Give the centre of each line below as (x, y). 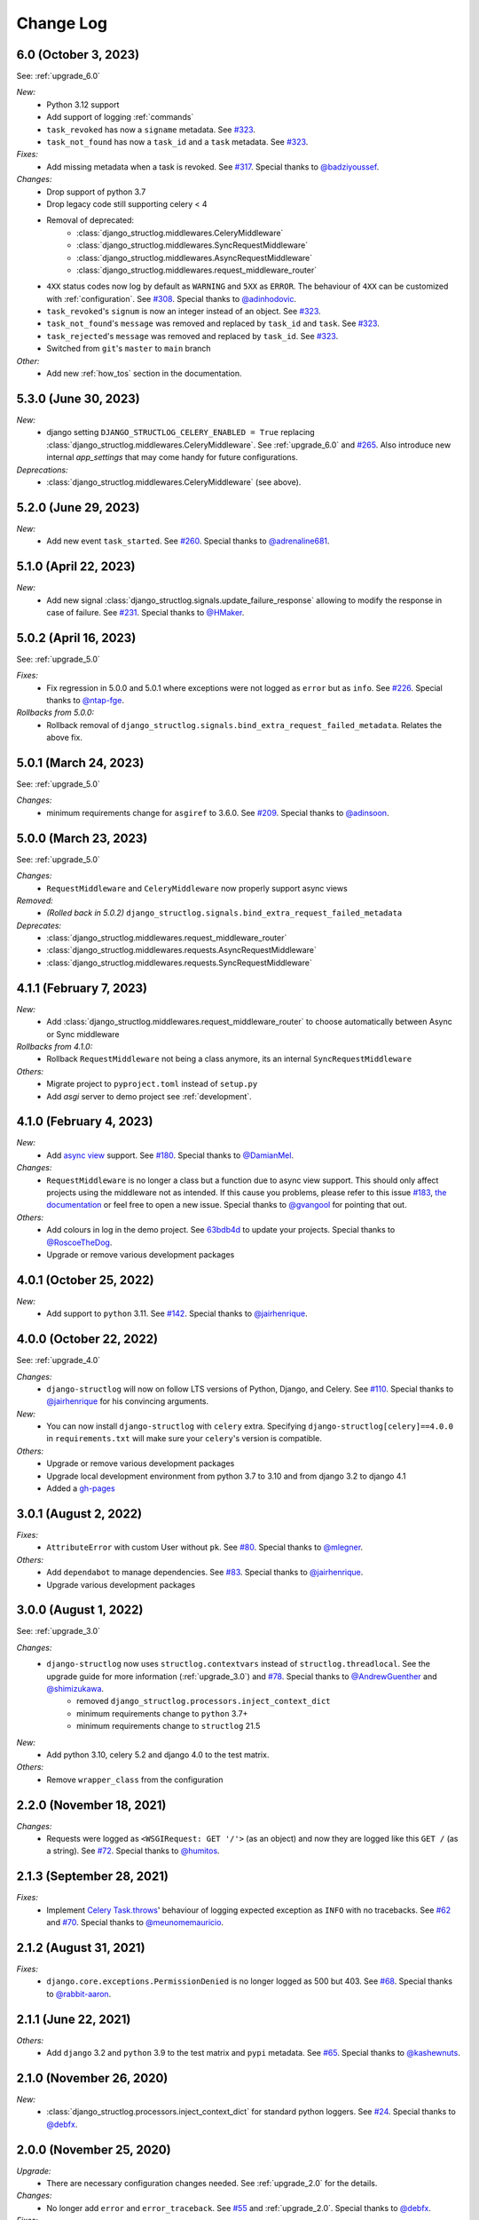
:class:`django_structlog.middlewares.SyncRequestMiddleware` (192, 245)
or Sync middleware (83, 1034)
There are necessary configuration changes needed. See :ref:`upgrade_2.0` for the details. (212, 2184)
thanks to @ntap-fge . (85, 700)
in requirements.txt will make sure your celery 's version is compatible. (185, 1439)
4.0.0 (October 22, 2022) (87, 1340)
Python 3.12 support (83, 104)
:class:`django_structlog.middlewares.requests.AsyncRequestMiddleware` (181, 950)
